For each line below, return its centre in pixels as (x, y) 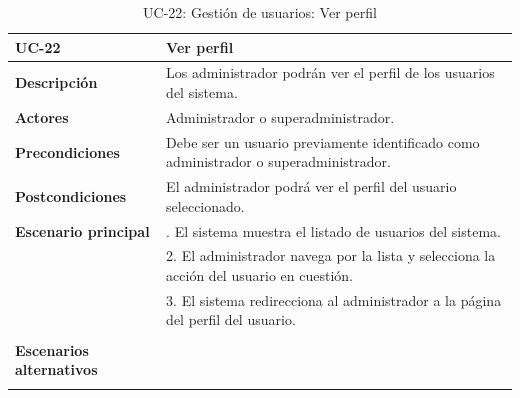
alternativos (56, 369)
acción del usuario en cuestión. (259, 275)
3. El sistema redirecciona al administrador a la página (334, 299)
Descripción (56, 82)
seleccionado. (205, 205)
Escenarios (52, 349)
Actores (42, 116)
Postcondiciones (71, 195)
